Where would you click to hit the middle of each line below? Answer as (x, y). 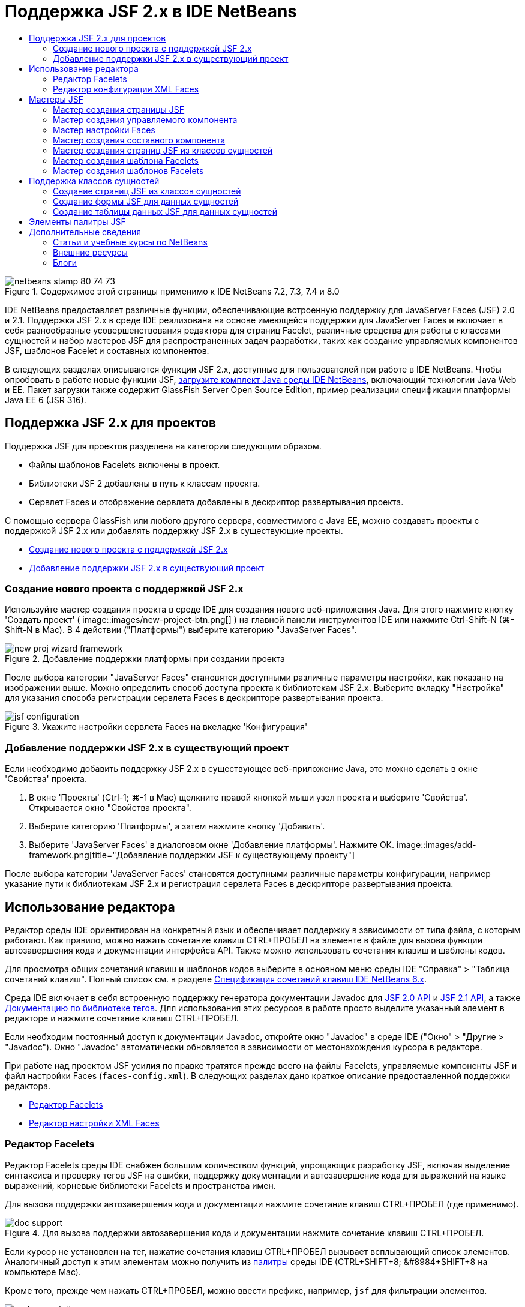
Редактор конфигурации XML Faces (126, 89)
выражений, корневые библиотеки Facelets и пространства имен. (140, 1185)
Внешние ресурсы (90, 252)
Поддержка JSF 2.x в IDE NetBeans (151, 11)
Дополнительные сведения (85, 232)
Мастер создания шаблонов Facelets (128, 170)
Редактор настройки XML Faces (94, 1123)
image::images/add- (436, 845)
